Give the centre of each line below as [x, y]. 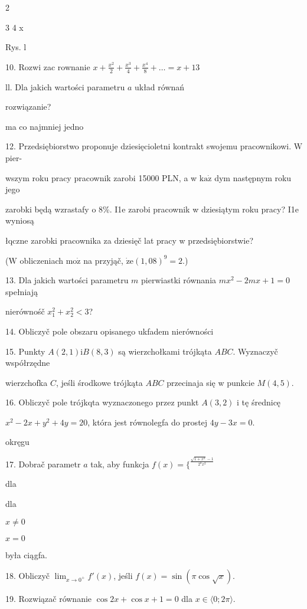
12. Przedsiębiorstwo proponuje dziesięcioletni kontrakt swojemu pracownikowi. [148, 146]
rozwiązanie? [28, 107]
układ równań [159, 86]
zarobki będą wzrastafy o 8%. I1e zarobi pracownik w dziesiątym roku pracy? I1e [152, 209]
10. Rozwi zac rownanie [48, 66]
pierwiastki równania [179, 280]
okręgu [17, 442]
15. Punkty [25, 351]
